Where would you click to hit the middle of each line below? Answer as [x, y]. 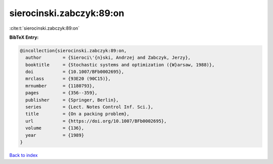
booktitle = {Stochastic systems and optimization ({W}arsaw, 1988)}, [120, 65]
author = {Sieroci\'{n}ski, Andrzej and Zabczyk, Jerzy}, [108, 58]
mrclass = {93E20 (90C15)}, [68, 79]
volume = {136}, [55, 128]
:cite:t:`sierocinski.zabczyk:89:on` [44, 28]
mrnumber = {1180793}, [60, 86]
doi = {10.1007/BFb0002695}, [75, 72]
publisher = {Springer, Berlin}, [72, 100]
